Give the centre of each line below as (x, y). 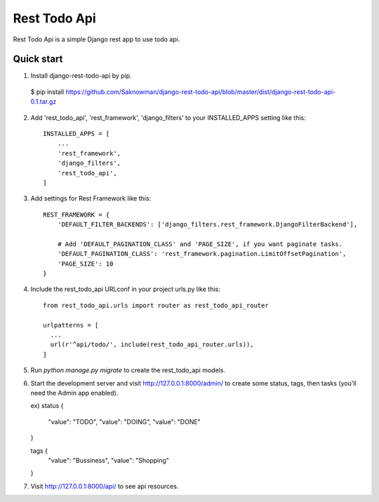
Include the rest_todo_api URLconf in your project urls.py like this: (125, 289)
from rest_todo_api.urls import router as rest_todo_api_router (156, 305)
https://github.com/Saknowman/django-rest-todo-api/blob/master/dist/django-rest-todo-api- (201, 92)
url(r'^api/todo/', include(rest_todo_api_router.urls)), (152, 345)
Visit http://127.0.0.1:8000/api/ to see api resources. (105, 486)
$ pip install (47, 92)
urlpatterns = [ (71, 325)
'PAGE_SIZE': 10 (85, 264)
